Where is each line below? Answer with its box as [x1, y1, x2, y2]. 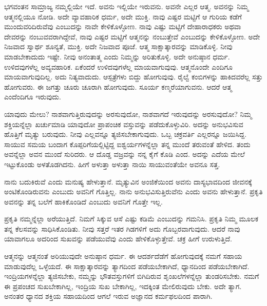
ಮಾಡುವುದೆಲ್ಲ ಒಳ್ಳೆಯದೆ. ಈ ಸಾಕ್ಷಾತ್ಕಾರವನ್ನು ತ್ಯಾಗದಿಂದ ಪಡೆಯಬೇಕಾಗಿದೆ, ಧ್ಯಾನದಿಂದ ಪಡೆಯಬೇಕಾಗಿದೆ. [4, 260, 250, 271]
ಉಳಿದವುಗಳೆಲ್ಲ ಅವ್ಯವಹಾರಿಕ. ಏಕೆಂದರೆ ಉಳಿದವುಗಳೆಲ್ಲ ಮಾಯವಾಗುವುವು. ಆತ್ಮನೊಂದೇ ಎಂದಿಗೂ [4, 61, 233, 72]
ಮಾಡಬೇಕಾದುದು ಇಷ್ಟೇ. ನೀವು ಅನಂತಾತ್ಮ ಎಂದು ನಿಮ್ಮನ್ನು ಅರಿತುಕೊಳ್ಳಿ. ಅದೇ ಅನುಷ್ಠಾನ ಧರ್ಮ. [4, 51, 230, 62]
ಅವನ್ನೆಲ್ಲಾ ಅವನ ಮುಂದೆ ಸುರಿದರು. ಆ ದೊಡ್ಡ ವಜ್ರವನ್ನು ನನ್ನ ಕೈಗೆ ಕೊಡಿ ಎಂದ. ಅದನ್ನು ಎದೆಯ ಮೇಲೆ [4, 149, 245, 159]
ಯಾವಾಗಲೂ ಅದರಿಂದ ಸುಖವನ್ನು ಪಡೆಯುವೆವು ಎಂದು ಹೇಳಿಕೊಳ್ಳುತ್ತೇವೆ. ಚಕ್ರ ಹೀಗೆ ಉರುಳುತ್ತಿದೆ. [4, 233, 232, 244]
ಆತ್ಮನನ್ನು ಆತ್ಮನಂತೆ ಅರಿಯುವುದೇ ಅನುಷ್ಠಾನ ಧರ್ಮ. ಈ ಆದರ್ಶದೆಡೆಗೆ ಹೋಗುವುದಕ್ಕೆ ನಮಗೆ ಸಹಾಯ [4, 251, 242, 261]
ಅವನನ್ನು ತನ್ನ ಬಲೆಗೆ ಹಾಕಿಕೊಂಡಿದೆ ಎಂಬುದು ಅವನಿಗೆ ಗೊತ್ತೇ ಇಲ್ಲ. [4, 196, 163, 207]
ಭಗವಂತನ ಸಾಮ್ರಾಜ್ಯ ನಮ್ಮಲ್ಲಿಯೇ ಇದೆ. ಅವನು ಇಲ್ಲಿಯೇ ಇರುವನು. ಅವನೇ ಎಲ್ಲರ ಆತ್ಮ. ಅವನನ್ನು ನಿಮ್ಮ [4, 1, 249, 11]
